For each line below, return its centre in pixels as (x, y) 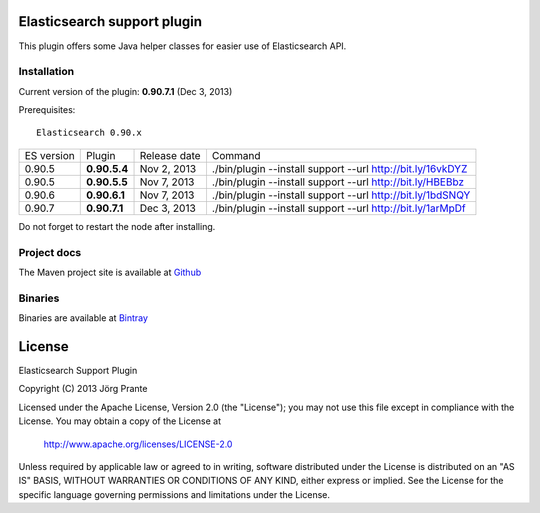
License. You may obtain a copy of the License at (120, 421)
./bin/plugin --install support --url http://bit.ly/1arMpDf (338, 208)
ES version (49, 155)
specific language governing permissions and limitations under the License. (174, 494)
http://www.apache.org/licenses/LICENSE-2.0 (138, 444)
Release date (170, 155)
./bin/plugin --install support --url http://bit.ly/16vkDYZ (339, 168)
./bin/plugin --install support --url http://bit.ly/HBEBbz (338, 182)
